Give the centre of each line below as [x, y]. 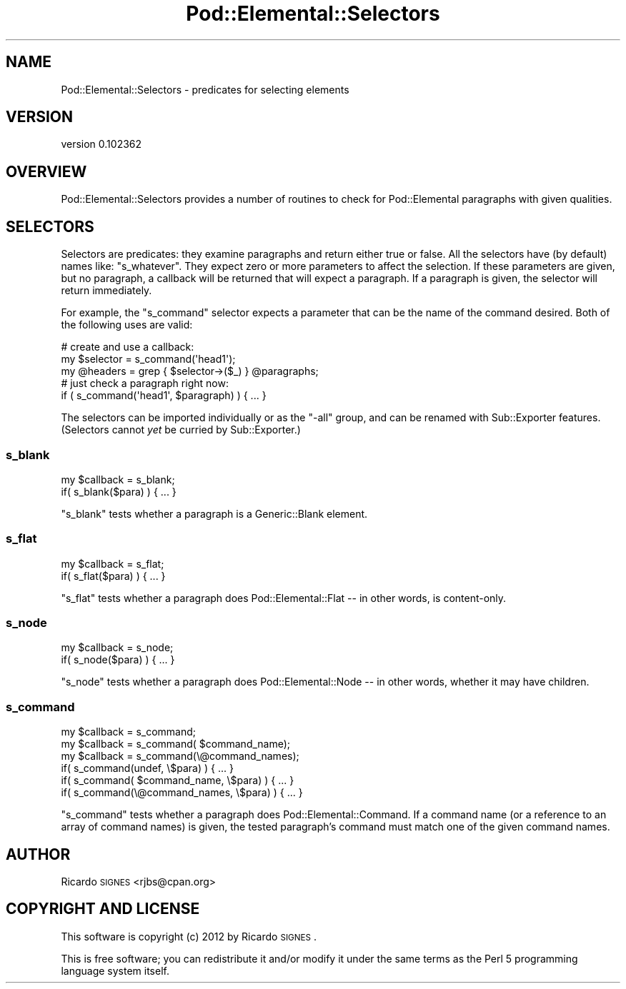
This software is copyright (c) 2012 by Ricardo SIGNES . [189, 936]
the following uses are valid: [127, 325]
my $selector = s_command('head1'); [148, 359]
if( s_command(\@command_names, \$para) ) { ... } [182, 793]
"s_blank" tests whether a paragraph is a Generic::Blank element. [214, 513]
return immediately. [106, 291]
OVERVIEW [46, 171]
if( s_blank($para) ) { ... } [119, 491]
